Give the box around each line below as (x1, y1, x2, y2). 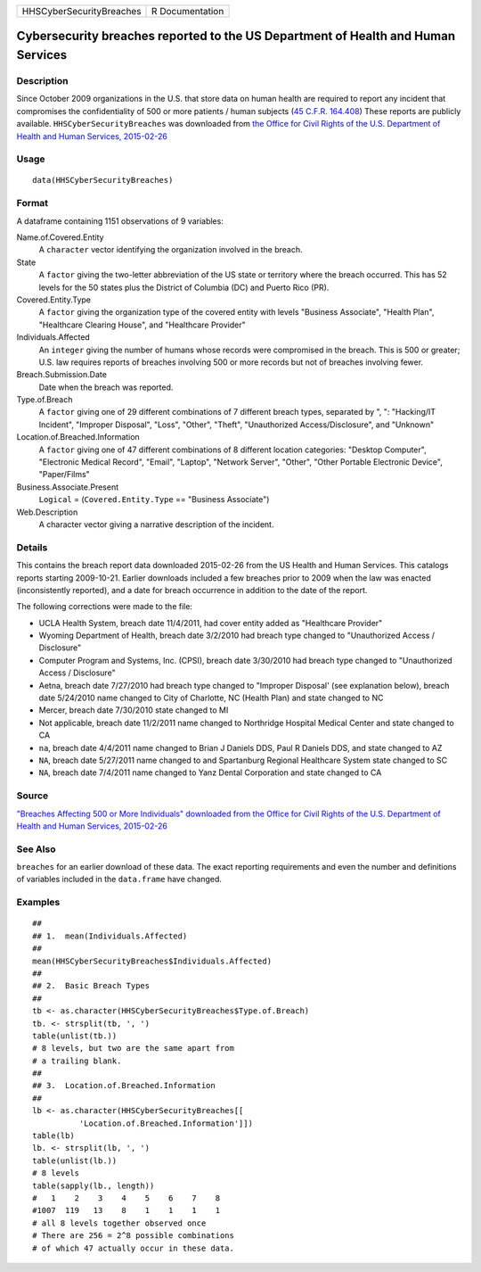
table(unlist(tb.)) (32, 1030, 118, 1041)
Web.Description (16, 507, 78, 517)
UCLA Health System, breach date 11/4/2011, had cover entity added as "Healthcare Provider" (38, 617, 383, 628)
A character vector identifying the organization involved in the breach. (38, 244, 303, 255)
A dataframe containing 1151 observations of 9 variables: (16, 215, 224, 227)
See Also (16, 843, 56, 855)
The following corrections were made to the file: (16, 601, 193, 612)
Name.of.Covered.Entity (16, 232, 104, 243)
